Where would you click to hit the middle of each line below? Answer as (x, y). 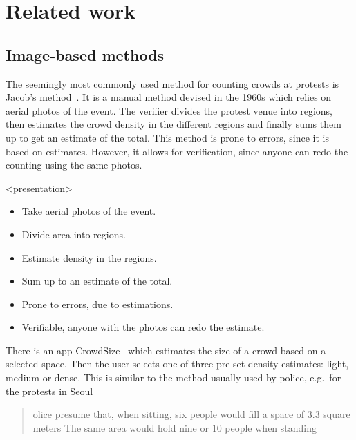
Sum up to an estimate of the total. (97, 281)
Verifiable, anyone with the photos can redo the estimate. (143, 327)
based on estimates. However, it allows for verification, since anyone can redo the (177, 151)
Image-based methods (85, 54)
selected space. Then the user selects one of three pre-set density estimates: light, (177, 364)
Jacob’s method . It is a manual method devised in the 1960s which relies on (169, 97)
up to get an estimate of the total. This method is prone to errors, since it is (168, 137)
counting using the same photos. (74, 165)
